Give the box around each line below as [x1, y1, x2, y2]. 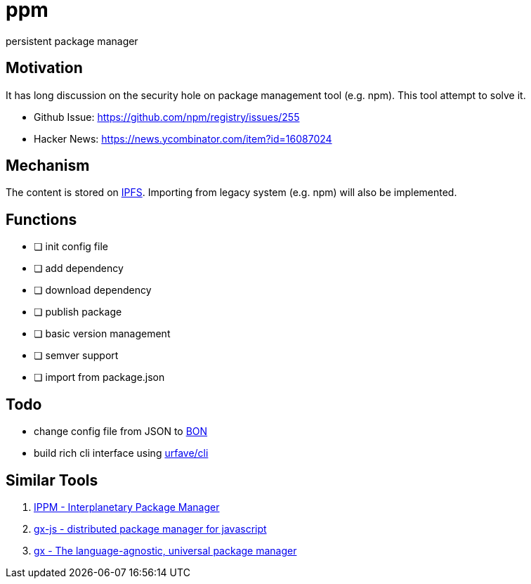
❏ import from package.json [34, 371, 165, 384]
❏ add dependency [34, 262, 124, 275]
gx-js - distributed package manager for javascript [34, 522, 267, 535]
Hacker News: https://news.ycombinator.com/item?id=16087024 [34, 132, 332, 145]
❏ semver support [34, 349, 119, 362]
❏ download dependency [34, 284, 152, 297]
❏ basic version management [34, 327, 171, 340]
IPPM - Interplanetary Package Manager [34, 500, 220, 513]
